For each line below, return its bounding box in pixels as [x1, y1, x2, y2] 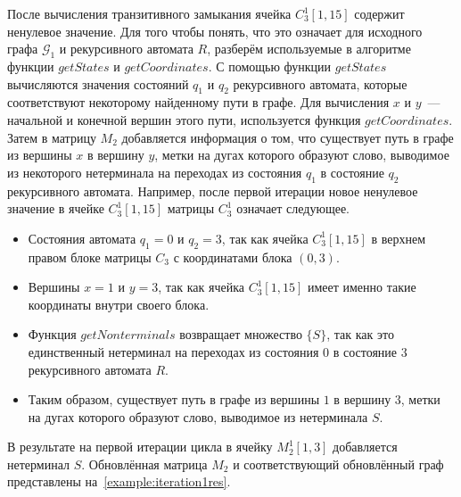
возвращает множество [179, 325, 302, 344]
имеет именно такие [307, 277, 416, 296]
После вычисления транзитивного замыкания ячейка [7, 4, 292, 22]
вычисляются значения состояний [7, 74, 189, 93]
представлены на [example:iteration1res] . [7, 472, 231, 491]
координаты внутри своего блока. [28, 294, 210, 313]
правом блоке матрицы [28, 247, 152, 266]
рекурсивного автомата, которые [233, 74, 407, 93]
